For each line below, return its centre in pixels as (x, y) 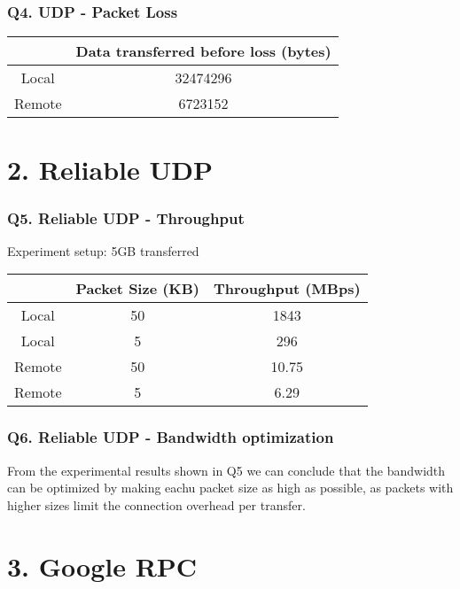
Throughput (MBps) (287, 289)
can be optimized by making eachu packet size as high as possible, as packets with (230, 488)
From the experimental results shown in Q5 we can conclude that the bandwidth (226, 470)
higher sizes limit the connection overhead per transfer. (156, 504)
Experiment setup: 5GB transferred (103, 250)
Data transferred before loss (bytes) (203, 51)
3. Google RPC (102, 566)
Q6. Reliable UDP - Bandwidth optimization (171, 437)
